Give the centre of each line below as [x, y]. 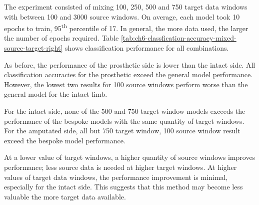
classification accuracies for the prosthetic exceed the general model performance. [128, 74]
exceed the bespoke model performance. [65, 140]
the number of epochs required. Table [61, 38]
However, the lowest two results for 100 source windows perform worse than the [126, 84]
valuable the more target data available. [65, 196]
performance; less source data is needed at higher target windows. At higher [120, 167]
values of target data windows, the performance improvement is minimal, [116, 177]
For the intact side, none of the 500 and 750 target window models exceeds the [125, 111]
